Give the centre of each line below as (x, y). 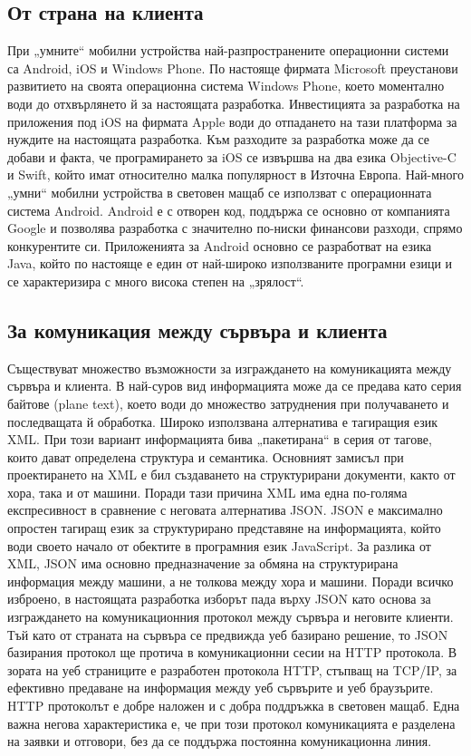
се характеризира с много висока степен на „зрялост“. (156, 281)
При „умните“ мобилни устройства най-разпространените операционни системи (228, 50)
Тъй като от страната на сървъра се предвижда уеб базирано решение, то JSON (228, 634)
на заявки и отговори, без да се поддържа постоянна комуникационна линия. (220, 741)
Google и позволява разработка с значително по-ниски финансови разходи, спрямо (235, 228)
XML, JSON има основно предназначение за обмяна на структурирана (203, 563)
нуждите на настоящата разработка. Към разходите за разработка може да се (219, 139)
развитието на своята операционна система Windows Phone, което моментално (226, 86)
